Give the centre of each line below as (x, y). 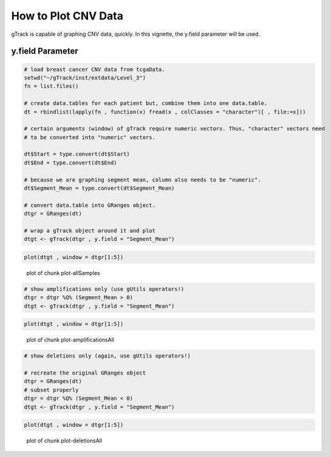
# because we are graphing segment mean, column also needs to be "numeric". (142, 180)
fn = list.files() (51, 86)
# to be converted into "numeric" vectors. (90, 137)
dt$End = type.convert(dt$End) (71, 163)
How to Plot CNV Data (67, 16)
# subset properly (51, 390)
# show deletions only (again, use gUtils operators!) (107, 356)
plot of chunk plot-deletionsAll (64, 441)
